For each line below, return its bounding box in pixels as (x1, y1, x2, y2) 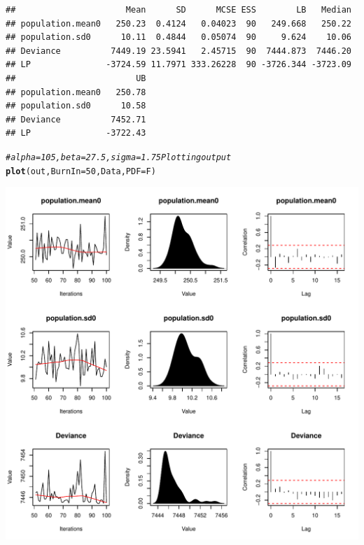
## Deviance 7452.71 (6, 114, 146, 125)
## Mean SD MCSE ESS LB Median (6, 5, 351, 15)
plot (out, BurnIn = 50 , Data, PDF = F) (6, 166, 156, 176)
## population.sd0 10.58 (6, 101, 146, 111)
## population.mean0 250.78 (6, 87, 146, 97)
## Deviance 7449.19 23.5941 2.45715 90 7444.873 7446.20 (6, 45, 351, 56)
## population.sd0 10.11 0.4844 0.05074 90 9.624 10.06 (6, 32, 351, 43)
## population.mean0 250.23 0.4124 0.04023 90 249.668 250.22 (6, 18, 351, 29)
